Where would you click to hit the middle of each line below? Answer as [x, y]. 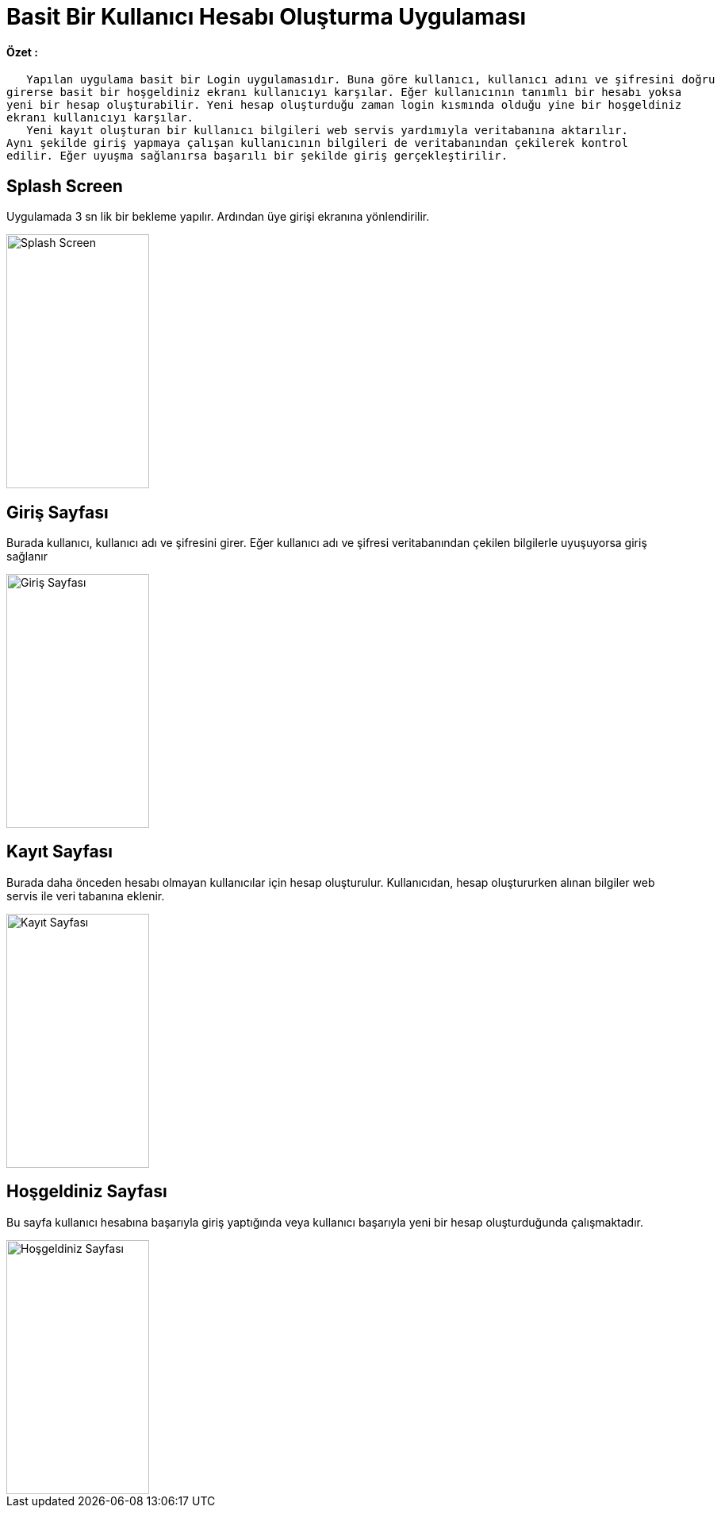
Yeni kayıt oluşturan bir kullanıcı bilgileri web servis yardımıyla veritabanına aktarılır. [327, 131]
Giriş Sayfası [58, 512]
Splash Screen [65, 186]
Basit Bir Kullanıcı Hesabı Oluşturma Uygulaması [267, 17]
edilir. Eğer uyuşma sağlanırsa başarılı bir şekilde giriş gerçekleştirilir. [257, 156]
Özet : [22, 52]
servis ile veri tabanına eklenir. [86, 896]
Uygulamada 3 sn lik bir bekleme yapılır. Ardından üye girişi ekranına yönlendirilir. [218, 217]
